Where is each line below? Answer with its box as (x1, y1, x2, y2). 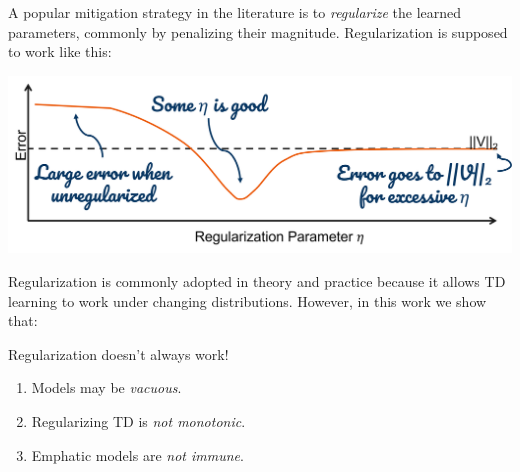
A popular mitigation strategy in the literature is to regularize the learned (8, 2, 462, 22)
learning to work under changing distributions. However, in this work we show (8, 290, 487, 311)
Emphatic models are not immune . (31, 444, 244, 465)
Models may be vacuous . (31, 377, 182, 398)
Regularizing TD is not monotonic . (31, 411, 246, 432)
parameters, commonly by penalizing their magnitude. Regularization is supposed (8, 21, 508, 42)
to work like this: (8, 41, 112, 62)
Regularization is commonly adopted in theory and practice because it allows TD (8, 271, 506, 292)
